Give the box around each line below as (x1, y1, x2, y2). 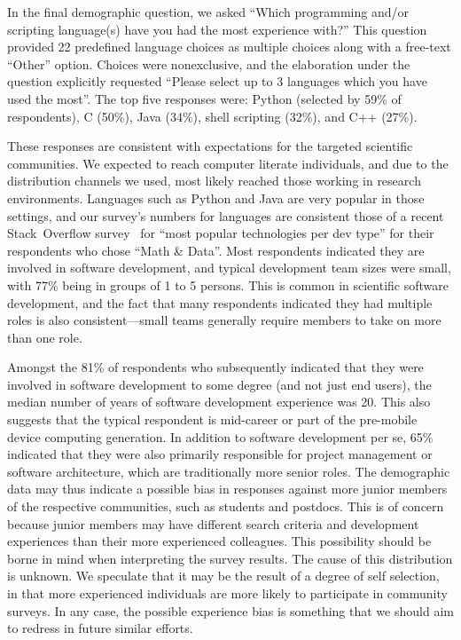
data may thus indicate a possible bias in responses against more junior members (7, 479, 448, 498)
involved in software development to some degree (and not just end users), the (7, 375, 432, 393)
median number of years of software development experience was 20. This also (7, 392, 431, 411)
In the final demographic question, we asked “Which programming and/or (7, 3, 409, 20)
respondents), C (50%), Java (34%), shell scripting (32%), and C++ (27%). (7, 107, 418, 125)
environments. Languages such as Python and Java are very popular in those (7, 188, 425, 207)
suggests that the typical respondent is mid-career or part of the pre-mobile (7, 410, 418, 429)
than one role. (7, 328, 82, 346)
